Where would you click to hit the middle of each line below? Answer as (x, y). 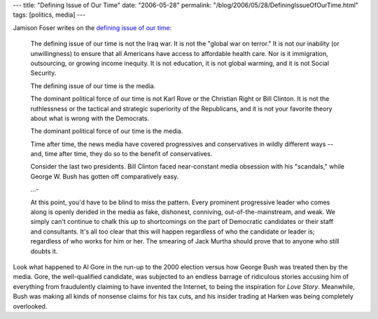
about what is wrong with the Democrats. (90, 118)
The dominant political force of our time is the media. (107, 131)
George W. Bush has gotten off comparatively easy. (105, 176)
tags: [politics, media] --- (49, 15)
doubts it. (44, 251)
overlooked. (30, 306)
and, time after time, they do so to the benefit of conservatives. (121, 154)
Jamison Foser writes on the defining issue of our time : (92, 27)
